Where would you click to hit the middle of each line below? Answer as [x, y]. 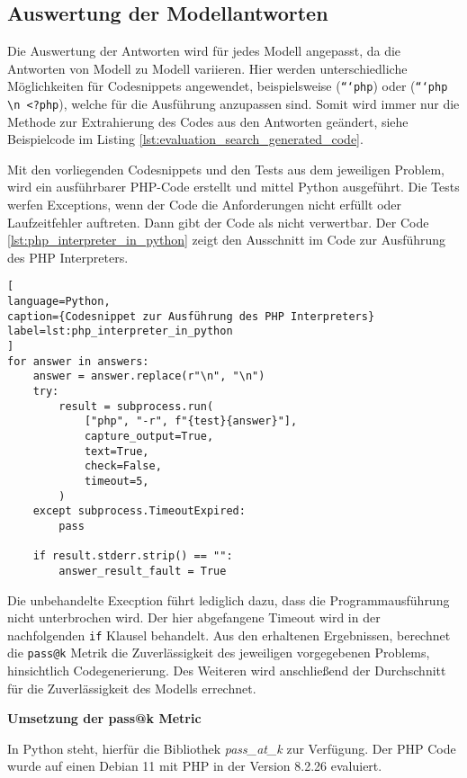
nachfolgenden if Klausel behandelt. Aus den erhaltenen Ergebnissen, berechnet [229, 635]
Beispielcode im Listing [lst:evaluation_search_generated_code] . [185, 139]
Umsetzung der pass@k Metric [104, 718]
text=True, [117, 451]
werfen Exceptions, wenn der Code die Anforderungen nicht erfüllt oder [205, 205]
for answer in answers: [78, 361]
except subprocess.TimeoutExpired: [139, 511]
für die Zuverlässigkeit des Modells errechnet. [132, 688]
